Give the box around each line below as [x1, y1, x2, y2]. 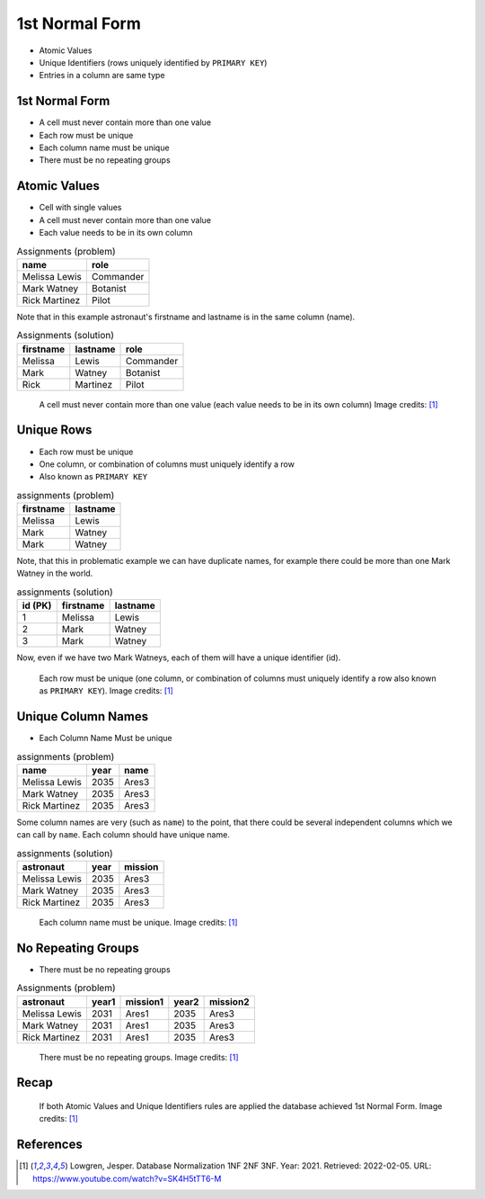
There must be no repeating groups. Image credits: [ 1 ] [39, 1051, 239, 1062]
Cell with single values [39, 202, 122, 213]
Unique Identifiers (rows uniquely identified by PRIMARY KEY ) [39, 57, 268, 67]
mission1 [125, 995, 164, 1007]
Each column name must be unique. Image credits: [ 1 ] [39, 917, 238, 927]
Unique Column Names [16, 709, 148, 724]
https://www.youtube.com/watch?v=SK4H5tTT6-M [32, 1173, 222, 1184]
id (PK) [22, 599, 52, 612]
